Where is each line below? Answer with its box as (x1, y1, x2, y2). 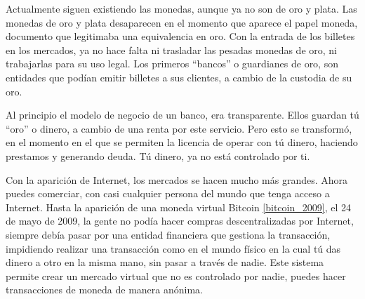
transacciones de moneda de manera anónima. (6, 282, 203, 297)
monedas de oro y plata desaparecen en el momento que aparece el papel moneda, (6, 15, 358, 29)
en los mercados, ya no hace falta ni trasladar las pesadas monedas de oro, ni (6, 42, 337, 57)
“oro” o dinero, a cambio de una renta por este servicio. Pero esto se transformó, (6, 121, 352, 135)
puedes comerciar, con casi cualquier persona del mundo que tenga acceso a (6, 186, 330, 201)
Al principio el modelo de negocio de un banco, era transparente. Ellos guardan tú (6, 107, 359, 122)
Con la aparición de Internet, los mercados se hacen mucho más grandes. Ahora (6, 172, 348, 187)
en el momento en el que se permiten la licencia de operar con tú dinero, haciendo (6, 135, 358, 149)
